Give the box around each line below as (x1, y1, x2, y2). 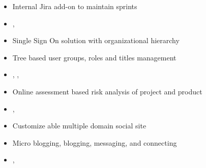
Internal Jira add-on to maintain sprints (12, 1, 137, 11)
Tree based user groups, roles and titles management (12, 52, 176, 62)
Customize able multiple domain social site (12, 120, 146, 131)
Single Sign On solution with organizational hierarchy (12, 35, 180, 46)
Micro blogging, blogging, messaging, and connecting (12, 137, 177, 148)
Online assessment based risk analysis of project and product (12, 86, 202, 96)
